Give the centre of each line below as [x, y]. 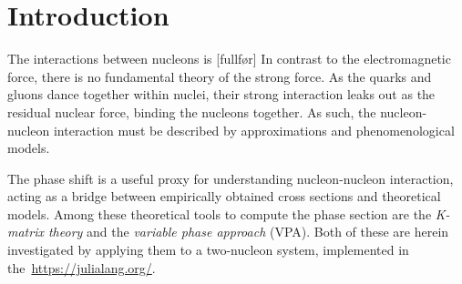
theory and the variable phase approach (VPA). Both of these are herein [248, 232]
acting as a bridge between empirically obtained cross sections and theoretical [224, 196]
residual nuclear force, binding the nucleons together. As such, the [192, 112]
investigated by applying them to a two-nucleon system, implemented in [208, 250]
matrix [26, 232]
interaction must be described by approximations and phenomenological [254, 130]
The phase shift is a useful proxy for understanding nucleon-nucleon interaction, [231, 178]
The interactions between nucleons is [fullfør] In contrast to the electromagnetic [229, 59]
